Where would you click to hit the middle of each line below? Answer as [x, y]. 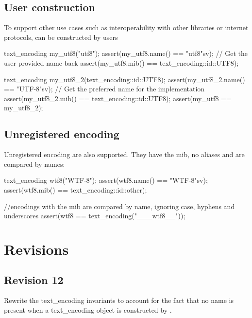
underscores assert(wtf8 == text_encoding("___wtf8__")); [95, 216]
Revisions [36, 249]
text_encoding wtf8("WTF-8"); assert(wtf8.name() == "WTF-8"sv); [106, 180]
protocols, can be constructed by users [61, 37]
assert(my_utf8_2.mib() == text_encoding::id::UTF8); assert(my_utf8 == [118, 98]
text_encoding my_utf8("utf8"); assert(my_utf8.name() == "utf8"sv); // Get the [126, 53]
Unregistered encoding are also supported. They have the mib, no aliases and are [124, 154]
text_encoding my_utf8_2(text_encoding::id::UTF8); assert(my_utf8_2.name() [125, 79]
